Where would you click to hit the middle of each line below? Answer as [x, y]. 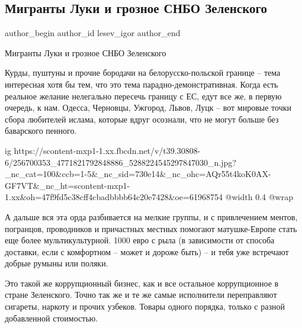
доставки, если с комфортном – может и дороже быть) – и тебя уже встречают [147, 251]
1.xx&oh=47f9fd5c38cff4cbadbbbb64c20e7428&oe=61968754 [114, 197]
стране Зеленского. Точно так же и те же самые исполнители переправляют [141, 295]
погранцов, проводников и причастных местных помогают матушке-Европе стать [151, 228]
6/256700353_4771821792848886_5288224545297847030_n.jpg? [121, 162]
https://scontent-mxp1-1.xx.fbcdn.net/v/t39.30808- [107, 150]
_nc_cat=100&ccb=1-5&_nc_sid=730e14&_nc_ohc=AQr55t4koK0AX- [138, 174]
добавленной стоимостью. [52, 318]
